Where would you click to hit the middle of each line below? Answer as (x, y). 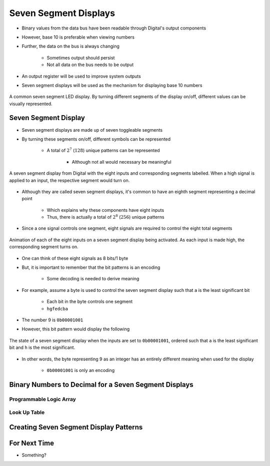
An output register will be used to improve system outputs (81, 76)
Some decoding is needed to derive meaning (93, 279)
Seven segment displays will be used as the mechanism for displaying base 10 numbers (112, 85)
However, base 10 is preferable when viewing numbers (78, 37)
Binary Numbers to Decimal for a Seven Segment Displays (101, 385)
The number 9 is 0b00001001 (52, 320)
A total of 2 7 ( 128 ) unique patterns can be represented (103, 150)
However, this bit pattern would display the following (76, 329)
